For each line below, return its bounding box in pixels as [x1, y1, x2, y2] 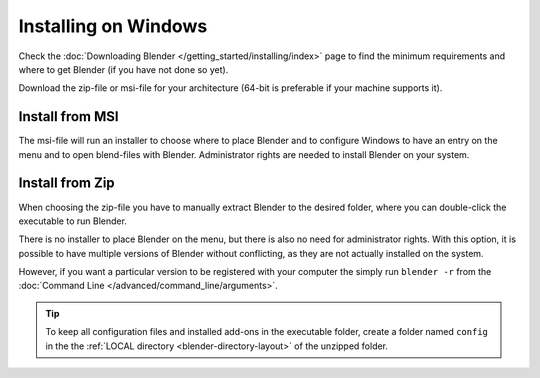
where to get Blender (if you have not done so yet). [18, 63, 229, 75]
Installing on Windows [18, 15, 208, 37]
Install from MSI [18, 108, 119, 125]
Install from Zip [18, 175, 115, 192]
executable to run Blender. [18, 215, 127, 227]
